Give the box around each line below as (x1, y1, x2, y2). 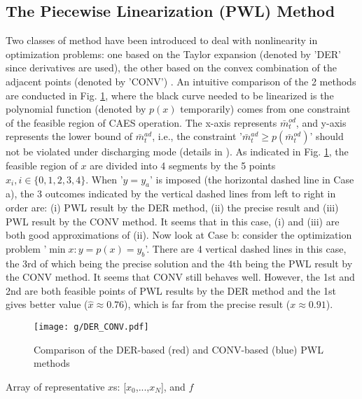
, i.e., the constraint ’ (152, 129, 242, 143)
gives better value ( (6, 297, 88, 311)
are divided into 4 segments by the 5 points (90, 157, 276, 172)
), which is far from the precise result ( (124, 297, 291, 311)
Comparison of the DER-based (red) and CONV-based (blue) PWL (34, 342, 323, 356)
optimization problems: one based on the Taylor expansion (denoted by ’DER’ (6, 46, 341, 61)
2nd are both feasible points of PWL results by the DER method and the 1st (6, 283, 337, 297)
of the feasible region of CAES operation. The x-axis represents (6, 115, 277, 129)
